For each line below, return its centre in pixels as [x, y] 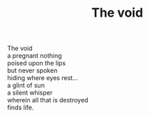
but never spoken [32, 70]
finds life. [21, 108]
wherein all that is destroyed [48, 100]
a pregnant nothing [35, 56]
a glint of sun [26, 86]
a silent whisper [30, 93]
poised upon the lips [37, 63]
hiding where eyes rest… [43, 78]
